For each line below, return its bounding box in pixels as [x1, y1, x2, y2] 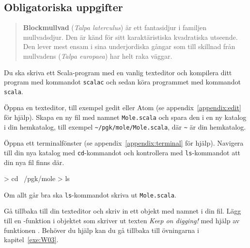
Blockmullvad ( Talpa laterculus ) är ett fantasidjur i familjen [23, 22, 206, 33]
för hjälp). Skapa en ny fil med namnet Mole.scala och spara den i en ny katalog [4, 112, 247, 122]
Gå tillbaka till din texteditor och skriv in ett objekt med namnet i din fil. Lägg [4, 206, 241, 216]
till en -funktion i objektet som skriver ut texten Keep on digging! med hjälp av [4, 215, 240, 226]
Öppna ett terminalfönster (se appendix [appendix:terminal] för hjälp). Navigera [4, 138, 244, 148]
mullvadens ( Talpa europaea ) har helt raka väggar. [23, 50, 172, 61]
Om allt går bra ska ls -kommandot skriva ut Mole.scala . [4, 189, 176, 199]
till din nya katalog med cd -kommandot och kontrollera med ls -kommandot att [4, 147, 241, 157]
